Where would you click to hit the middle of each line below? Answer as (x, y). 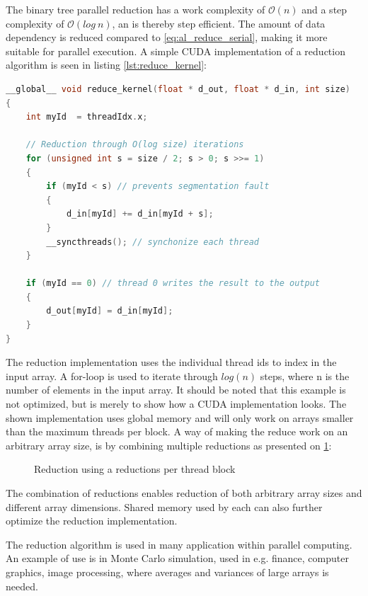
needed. (22, 586)
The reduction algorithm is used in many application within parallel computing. (179, 544)
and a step (324, 9)
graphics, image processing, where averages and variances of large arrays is (167, 572)
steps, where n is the (305, 376)
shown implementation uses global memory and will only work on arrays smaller (180, 417)
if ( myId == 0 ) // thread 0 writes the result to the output (173, 283)
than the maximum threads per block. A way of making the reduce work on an (177, 431)
